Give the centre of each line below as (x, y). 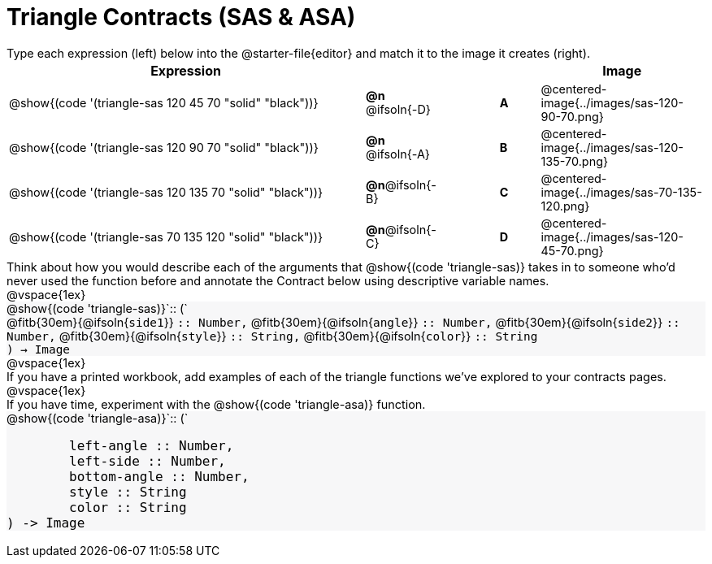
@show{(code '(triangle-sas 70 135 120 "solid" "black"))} (166, 236)
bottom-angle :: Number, (159, 476)
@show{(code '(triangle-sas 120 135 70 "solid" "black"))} (166, 192)
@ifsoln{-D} (398, 110)
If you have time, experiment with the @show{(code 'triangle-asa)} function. (216, 404)
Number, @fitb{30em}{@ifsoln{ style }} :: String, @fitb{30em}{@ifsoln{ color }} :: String (272, 336)
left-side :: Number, (148, 461)
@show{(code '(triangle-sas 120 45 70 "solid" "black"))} (164, 102)
